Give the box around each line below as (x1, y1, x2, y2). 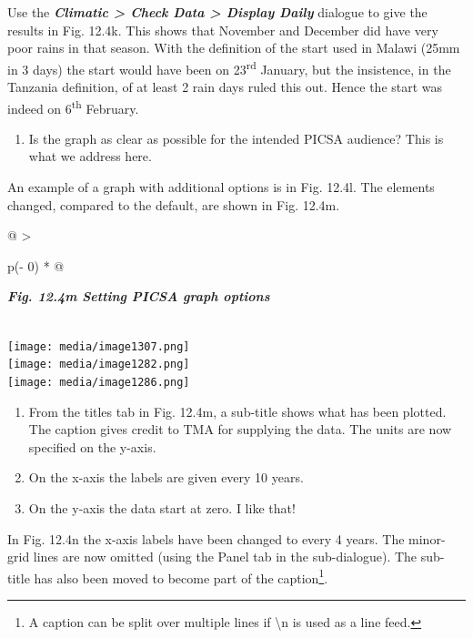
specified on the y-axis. (28, 437, 156, 456)
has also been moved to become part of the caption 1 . (34, 565, 328, 587)
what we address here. (28, 147, 152, 166)
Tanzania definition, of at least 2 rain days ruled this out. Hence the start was (7, 77, 443, 96)
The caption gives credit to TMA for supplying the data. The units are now (28, 420, 452, 439)
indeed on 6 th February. (7, 96, 139, 117)
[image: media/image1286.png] (7, 375, 190, 389)
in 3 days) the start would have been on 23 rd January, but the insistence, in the (7, 56, 451, 78)
